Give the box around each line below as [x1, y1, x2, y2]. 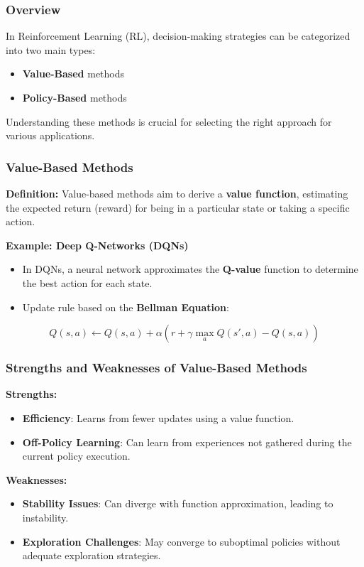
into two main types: [6, 42, 96, 57]
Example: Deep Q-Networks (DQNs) [6, 237, 189, 252]
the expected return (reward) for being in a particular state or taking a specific [6, 200, 350, 215]
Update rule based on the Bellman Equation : [22, 299, 229, 314]
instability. [22, 509, 69, 524]
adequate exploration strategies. [22, 548, 161, 563]
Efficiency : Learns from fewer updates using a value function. [22, 410, 294, 425]
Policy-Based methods [22, 90, 127, 104]
